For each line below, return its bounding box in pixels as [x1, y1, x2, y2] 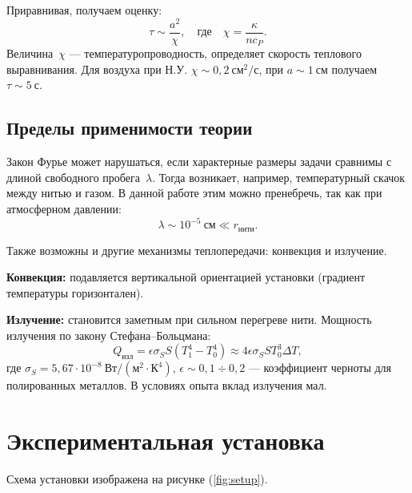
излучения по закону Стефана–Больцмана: [6, 326, 211, 343]
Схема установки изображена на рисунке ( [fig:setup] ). [6, 471, 268, 487]
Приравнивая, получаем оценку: [6, 2, 162, 18]
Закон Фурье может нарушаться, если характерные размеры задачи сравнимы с [6, 153, 392, 170]
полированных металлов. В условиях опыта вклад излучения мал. [6, 377, 327, 394]
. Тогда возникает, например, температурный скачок [152, 168, 406, 185]
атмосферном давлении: [6, 200, 122, 216]
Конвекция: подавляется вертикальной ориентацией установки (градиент [6, 269, 366, 285]
